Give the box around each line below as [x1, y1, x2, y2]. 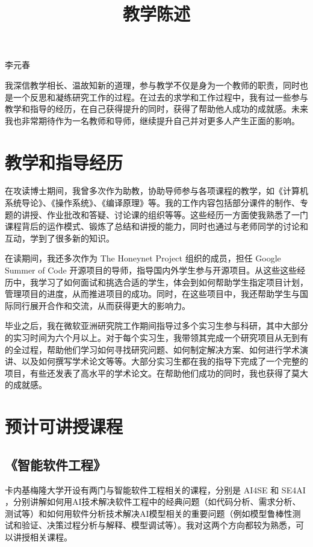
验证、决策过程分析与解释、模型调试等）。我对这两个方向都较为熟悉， [21, 519, 296, 531]
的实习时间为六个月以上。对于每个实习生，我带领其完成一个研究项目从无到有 [5, 331, 308, 343]
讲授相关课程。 [13, 530, 72, 543]
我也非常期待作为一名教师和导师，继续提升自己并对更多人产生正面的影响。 [5, 114, 300, 127]
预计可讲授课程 [5, 414, 123, 439]
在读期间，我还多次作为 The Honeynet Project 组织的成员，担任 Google [5, 252, 281, 264]
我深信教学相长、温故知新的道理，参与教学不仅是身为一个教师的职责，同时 [5, 78, 300, 91]
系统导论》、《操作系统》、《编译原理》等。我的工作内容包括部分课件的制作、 [5, 196, 300, 209]
